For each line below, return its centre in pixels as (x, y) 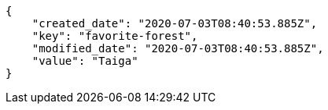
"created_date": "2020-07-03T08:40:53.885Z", (175, 23)
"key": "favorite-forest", (115, 36)
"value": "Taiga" (85, 61)
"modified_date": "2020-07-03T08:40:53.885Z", (178, 48)
